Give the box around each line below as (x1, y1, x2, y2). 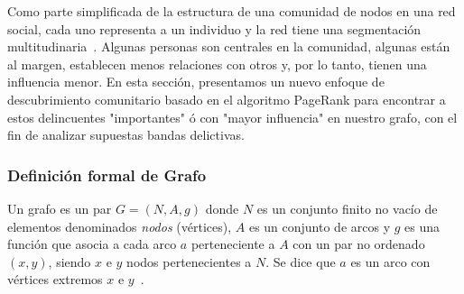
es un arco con (350, 252, 431, 271)
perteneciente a (190, 234, 275, 253)
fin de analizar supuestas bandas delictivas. (7, 125, 245, 144)
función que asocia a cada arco (7, 234, 177, 253)
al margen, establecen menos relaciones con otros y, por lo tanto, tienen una (7, 54, 427, 73)
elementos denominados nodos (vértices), (7, 216, 232, 235)
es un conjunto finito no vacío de (256, 198, 438, 217)
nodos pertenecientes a (126, 252, 252, 271)
